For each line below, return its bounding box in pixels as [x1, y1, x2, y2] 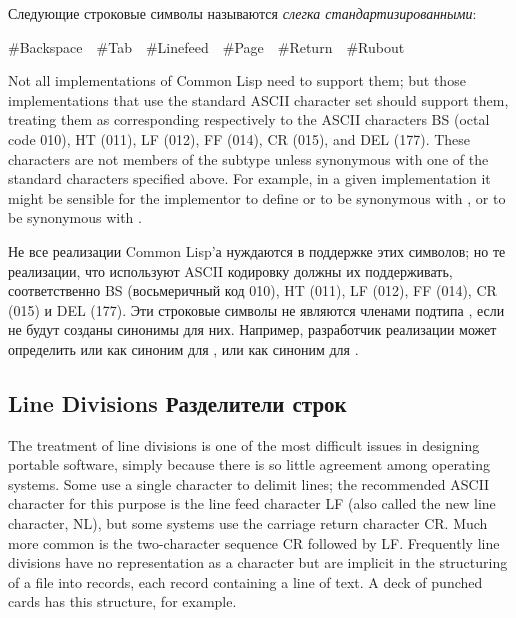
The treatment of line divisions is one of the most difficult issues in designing [8, 434, 480, 455]
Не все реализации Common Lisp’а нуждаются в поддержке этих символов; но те [8, 240, 506, 261]
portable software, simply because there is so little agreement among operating [8, 454, 490, 475]
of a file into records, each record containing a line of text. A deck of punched [8, 571, 483, 592]
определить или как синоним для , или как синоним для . [8, 338, 359, 359]
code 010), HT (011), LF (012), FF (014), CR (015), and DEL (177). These [8, 128, 471, 149]
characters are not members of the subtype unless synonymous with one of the [8, 148, 489, 169]
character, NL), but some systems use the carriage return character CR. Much [8, 513, 488, 534]
